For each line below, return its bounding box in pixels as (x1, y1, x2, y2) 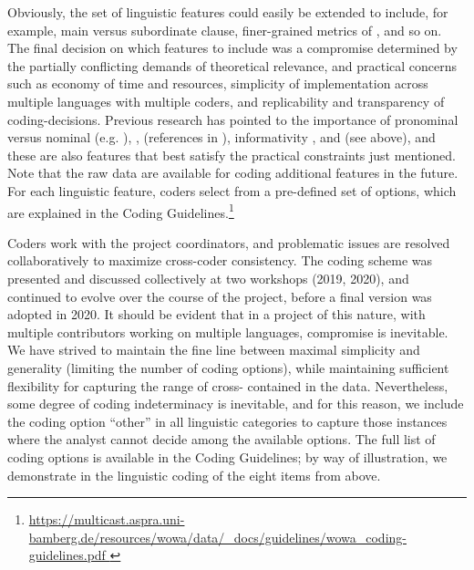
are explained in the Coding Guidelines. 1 (7, 200, 234, 222)
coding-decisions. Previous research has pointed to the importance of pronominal (7, 109, 459, 129)
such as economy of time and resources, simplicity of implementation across (7, 74, 428, 93)
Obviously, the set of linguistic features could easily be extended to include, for (7, 3, 448, 21)
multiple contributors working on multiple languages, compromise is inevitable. (7, 322, 448, 341)
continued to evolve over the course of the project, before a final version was (7, 286, 432, 306)
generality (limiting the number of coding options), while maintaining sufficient (7, 358, 449, 377)
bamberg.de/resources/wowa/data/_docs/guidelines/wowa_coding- (28, 527, 407, 546)
